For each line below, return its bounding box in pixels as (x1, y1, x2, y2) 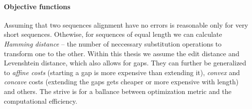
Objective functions (4, 1, 71, 11)
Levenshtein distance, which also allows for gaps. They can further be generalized (4, 58, 247, 68)
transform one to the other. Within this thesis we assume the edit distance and (4, 48, 240, 58)
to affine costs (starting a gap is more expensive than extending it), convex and (4, 67, 240, 77)
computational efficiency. (4, 95, 77, 106)
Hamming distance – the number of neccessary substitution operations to (4, 38, 222, 48)
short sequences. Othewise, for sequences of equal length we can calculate (4, 29, 222, 39)
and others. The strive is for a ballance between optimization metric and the (4, 86, 232, 96)
